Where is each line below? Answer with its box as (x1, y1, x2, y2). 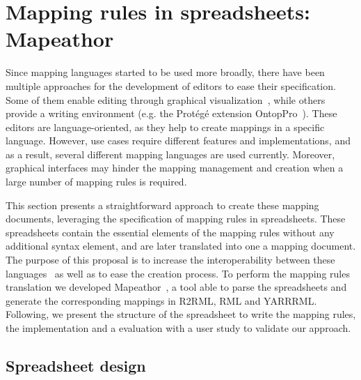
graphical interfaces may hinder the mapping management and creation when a (6, 160, 344, 175)
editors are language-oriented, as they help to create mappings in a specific (6, 119, 325, 134)
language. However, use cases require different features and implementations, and (6, 133, 351, 148)
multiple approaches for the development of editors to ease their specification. (6, 78, 336, 93)
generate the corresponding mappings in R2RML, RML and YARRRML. (6, 293, 317, 307)
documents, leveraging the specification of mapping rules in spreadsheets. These (6, 211, 346, 226)
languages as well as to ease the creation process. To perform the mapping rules (6, 266, 350, 280)
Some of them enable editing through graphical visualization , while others (6, 92, 326, 107)
